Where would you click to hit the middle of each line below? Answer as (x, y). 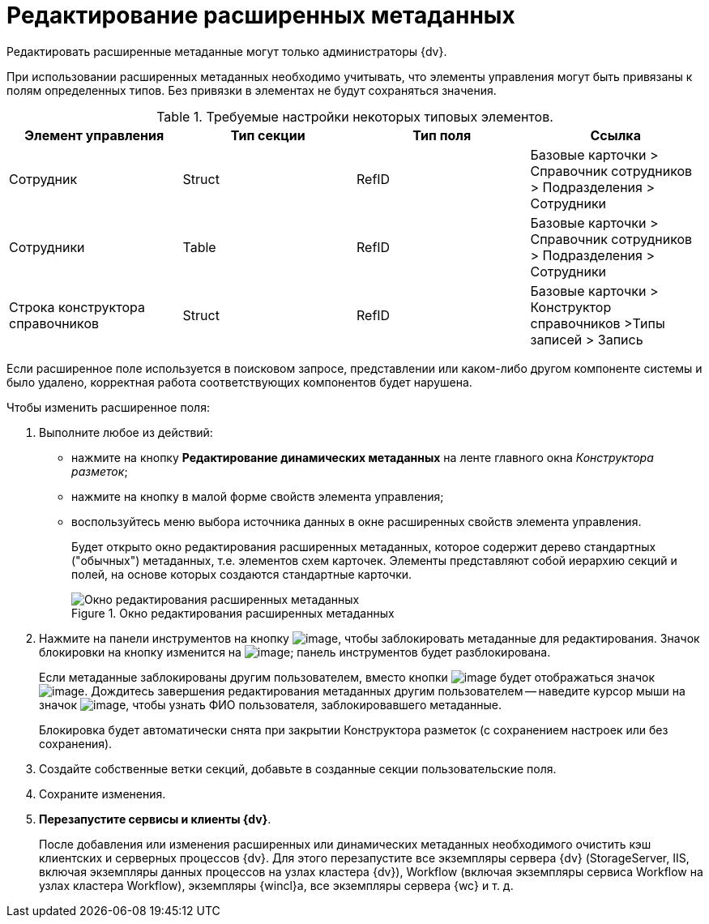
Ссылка (615, 135)
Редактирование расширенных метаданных (261, 15)
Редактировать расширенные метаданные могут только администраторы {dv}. (227, 51)
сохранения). (76, 743)
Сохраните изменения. (103, 794)
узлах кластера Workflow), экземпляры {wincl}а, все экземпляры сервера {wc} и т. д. (276, 885)
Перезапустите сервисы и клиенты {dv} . (155, 819)
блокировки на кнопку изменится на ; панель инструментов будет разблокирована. (295, 652)
